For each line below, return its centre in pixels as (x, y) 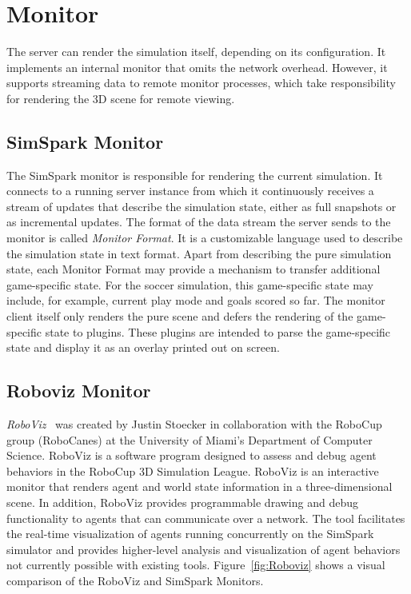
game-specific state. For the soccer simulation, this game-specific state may (190, 284)
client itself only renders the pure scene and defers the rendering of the (180, 316)
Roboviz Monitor (79, 391)
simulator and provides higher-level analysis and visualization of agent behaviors (204, 549)
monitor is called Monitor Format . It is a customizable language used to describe (205, 238)
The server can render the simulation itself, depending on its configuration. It (196, 52)
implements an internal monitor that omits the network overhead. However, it (197, 67)
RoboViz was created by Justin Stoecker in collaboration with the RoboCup (194, 424)
